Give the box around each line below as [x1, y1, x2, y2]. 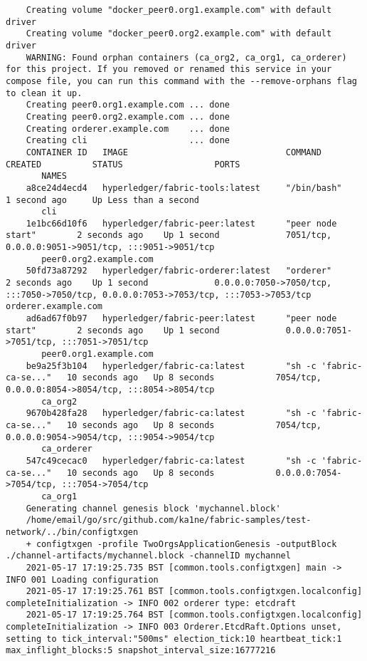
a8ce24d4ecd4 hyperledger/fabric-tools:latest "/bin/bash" [26, 182, 342, 193]
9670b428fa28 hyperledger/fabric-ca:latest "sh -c [26, 408, 317, 419]
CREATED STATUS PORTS [6, 159, 240, 170]
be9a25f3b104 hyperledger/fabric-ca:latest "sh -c [26, 360, 317, 371]
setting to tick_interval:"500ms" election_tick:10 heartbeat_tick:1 [6, 633, 342, 644]
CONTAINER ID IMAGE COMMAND [26, 147, 321, 157]
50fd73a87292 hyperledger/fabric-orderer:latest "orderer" [26, 266, 332, 276]
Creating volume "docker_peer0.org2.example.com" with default [26, 28, 332, 39]
